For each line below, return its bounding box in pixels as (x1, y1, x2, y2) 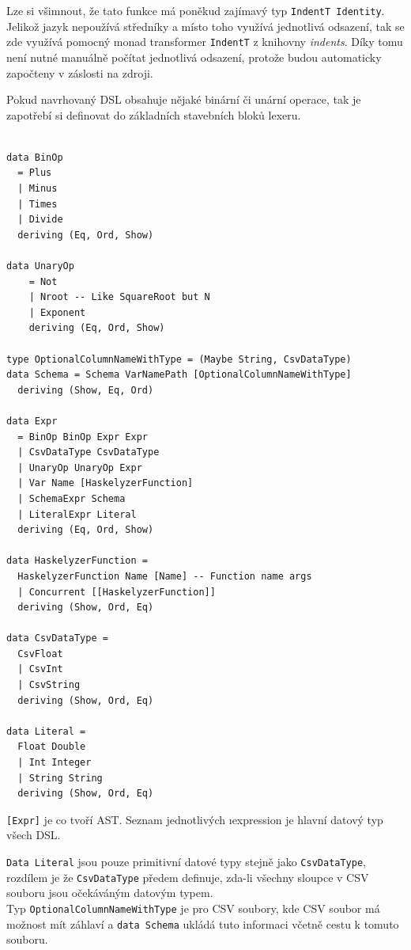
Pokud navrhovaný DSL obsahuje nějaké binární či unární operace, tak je (6, 91, 361, 108)
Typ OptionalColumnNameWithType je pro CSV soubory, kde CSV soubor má (6, 899, 380, 916)
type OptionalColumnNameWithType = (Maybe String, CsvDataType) (6, 353, 352, 365)
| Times (17, 198, 58, 210)
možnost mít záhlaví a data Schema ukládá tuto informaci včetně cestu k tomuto (6, 915, 399, 932)
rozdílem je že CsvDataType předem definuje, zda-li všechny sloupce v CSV (6, 868, 369, 885)
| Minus (17, 183, 58, 195)
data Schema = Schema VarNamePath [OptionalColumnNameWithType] (6, 369, 352, 381)
